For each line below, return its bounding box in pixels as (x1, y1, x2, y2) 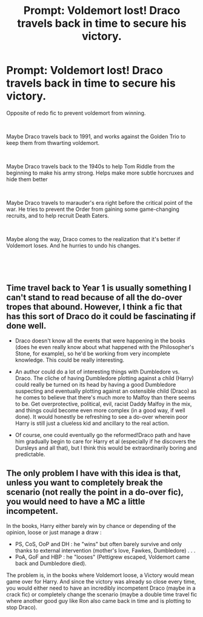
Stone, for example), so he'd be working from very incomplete (15, 350, 171, 357)
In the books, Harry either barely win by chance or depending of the (6, 522, 176, 529)
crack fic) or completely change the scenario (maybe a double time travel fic (6, 590, 198, 598)
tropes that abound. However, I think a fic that (6, 302, 183, 312)
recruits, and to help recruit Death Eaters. (6, 212, 109, 219)
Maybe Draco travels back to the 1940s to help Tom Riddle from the (6, 162, 175, 170)
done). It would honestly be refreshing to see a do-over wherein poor (15, 413, 188, 420)
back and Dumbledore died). (15, 559, 87, 567)
